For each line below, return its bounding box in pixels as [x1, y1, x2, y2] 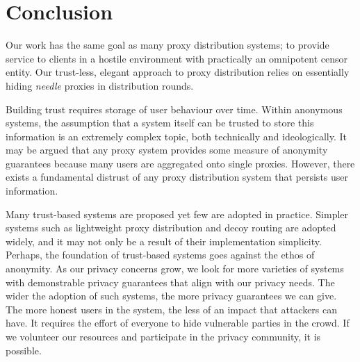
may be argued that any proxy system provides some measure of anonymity [6, 142, 328, 157]
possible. [6, 343, 42, 357]
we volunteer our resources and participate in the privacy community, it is [6, 329, 321, 343]
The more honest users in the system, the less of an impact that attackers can [6, 302, 338, 316]
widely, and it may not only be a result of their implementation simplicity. [6, 233, 322, 248]
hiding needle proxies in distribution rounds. [6, 78, 194, 92]
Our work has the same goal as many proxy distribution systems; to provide [6, 38, 329, 52]
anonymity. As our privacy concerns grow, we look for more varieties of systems [6, 261, 344, 276]
